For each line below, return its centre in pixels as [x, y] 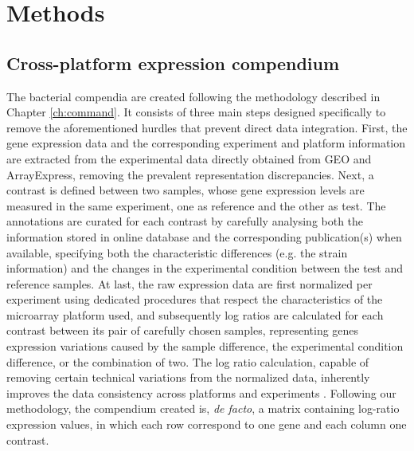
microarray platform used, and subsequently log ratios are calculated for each [195, 314]
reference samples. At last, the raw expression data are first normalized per [189, 283]
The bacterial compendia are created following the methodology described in [193, 96]
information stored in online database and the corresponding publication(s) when [204, 236]
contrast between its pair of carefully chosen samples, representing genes [183, 330]
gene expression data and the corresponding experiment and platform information [206, 143]
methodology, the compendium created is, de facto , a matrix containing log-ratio [203, 408]
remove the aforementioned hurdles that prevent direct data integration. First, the [207, 127]
